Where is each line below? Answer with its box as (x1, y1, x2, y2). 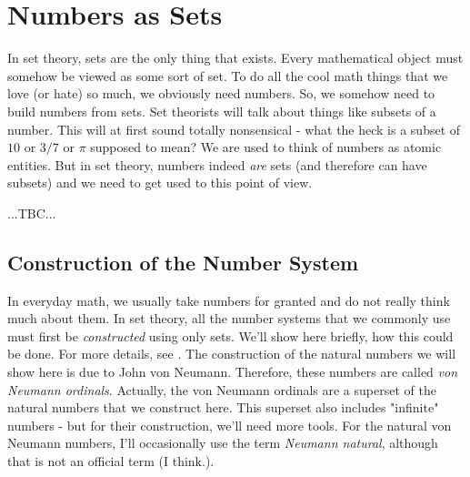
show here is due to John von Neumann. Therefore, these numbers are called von (7, 362, 458, 381)
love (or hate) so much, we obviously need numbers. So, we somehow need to (7, 84, 435, 103)
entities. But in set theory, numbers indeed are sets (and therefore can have (7, 155, 427, 174)
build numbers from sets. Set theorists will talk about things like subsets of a (7, 101, 436, 120)
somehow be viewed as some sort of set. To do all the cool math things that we (7, 66, 448, 85)
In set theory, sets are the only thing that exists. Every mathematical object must (7, 48, 464, 67)
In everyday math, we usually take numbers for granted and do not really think (7, 290, 450, 310)
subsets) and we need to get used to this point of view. (7, 173, 313, 192)
